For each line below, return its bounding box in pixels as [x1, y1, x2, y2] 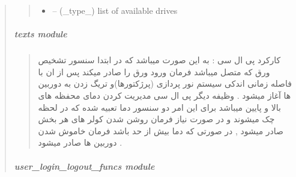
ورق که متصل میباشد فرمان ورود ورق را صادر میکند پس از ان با [38, 65, 270, 78]
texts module [14, 28, 67, 40]
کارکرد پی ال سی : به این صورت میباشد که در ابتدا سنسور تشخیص [38, 54, 281, 66]
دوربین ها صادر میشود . [38, 136, 122, 149]
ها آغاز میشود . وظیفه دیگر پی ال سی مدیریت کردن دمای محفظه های [38, 88, 291, 101]
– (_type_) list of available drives [52, 4, 178, 16]
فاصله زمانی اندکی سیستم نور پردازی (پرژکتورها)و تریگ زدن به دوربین [38, 77, 292, 90]
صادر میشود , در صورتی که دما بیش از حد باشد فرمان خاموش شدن [38, 124, 283, 137]
